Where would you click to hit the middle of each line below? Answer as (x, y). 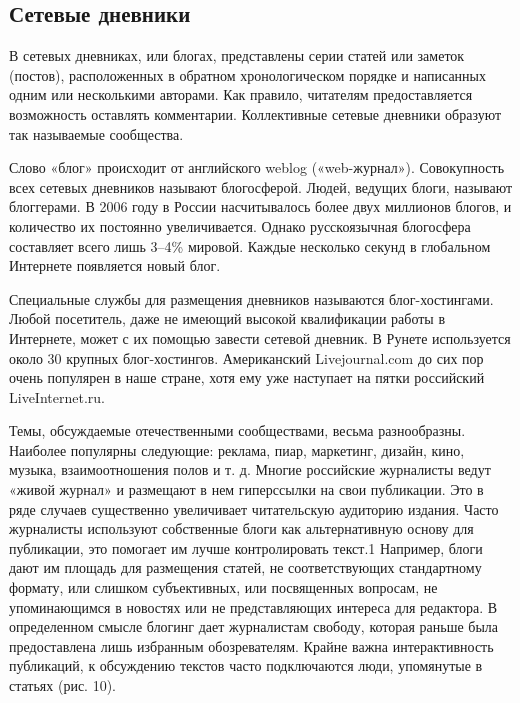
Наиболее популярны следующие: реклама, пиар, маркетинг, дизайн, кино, (237, 449)
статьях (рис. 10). (63, 685)
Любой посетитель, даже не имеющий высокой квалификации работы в (227, 318)
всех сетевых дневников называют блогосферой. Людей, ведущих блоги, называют (261, 186)
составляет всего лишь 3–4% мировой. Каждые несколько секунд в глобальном (250, 245)
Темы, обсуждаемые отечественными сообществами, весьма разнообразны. (237, 430)
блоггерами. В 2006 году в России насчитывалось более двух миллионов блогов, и (260, 206)
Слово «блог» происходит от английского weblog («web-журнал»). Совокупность (257, 167)
